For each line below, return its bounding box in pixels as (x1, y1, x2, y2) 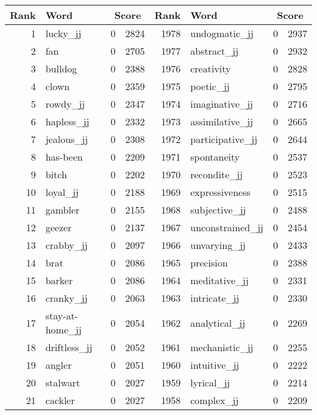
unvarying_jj (190, 238, 246, 252)
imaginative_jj (190, 97, 253, 111)
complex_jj (190, 393, 239, 407)
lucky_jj (45, 26, 82, 40)
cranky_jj (45, 291, 88, 305)
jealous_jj (45, 132, 88, 146)
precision (190, 256, 228, 270)
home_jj (45, 323, 82, 337)
